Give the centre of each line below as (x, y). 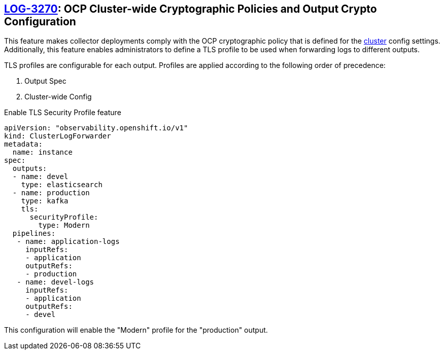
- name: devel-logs (56, 282)
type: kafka (45, 201)
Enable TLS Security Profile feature (63, 113)
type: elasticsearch (62, 185)
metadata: (23, 144)
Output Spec (45, 81)
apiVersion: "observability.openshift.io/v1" (96, 128)
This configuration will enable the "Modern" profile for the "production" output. (136, 330)
